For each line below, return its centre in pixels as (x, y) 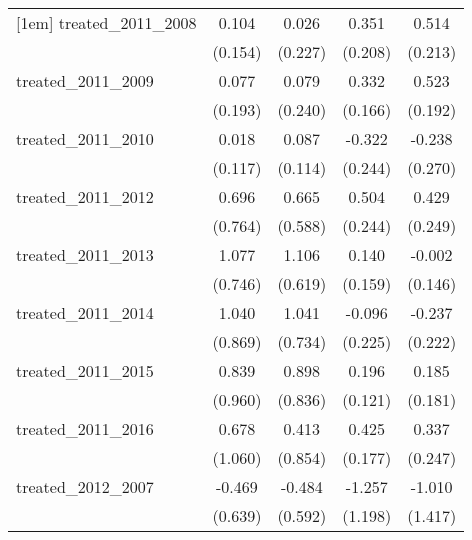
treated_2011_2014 (85, 312)
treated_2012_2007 (85, 486)
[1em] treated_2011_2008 (106, 22)
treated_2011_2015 (85, 370)
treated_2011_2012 (85, 196)
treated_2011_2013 (85, 254)
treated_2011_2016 (85, 428)
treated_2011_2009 (85, 80)
